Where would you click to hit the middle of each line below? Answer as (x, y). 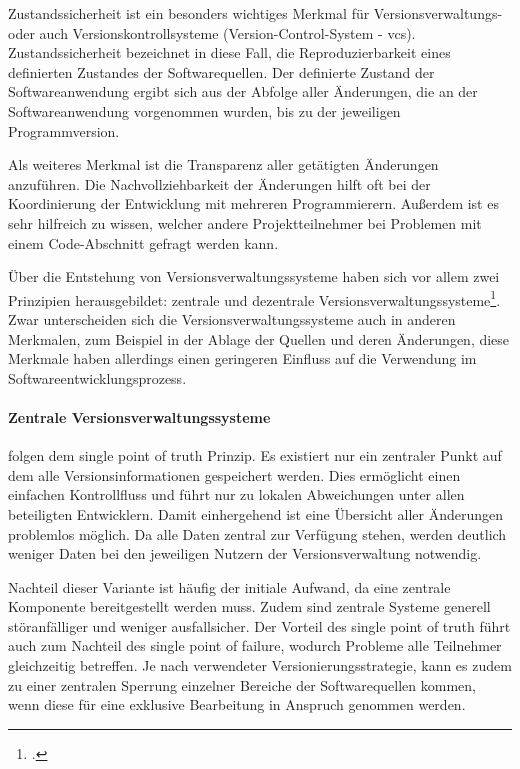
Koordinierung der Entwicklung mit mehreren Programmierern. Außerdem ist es (253, 203)
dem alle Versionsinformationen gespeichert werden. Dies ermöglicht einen (234, 474)
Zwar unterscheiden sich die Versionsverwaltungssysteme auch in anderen (232, 318)
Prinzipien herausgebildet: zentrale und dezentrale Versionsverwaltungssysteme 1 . (254, 298)
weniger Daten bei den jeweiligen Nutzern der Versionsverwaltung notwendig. (245, 553)
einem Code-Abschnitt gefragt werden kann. (143, 242)
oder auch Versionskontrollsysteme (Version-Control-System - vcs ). (212, 32)
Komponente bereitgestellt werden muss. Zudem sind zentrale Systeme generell (249, 606)
